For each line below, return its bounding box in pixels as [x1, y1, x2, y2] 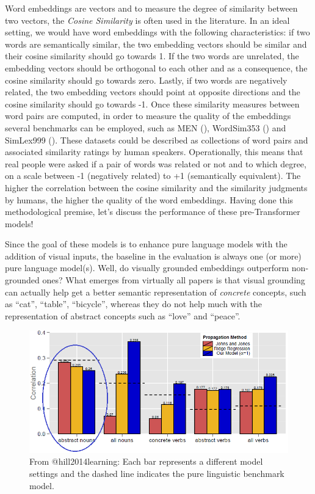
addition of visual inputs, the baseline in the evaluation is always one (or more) [5, 249, 302, 262]
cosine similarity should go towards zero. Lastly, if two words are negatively [5, 73, 288, 86]
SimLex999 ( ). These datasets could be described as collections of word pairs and [5, 133, 308, 146]
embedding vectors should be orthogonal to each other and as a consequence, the [5, 61, 308, 74]
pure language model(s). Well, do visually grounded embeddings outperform [5, 261, 289, 274]
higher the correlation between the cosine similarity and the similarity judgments [5, 181, 308, 194]
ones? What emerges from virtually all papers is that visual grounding [42, 274, 305, 286]
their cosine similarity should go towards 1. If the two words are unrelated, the [5, 49, 299, 62]
